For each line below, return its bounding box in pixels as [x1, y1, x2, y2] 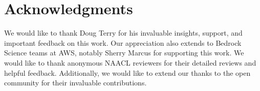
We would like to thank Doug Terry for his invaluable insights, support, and [4, 27, 243, 38]
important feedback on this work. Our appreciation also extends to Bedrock [4, 37, 242, 48]
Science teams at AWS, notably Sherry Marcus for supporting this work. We [4, 47, 244, 58]
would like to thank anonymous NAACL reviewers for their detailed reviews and [4, 57, 256, 68]
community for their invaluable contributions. [4, 77, 147, 88]
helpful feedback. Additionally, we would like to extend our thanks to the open [4, 67, 251, 78]
